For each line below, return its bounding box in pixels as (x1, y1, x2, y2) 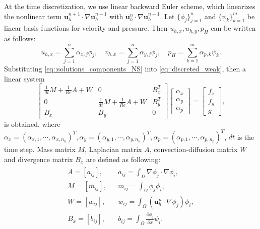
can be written (211, 23, 256, 33)
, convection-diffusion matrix (149, 144, 238, 155)
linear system (4, 73, 45, 84)
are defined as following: (86, 154, 161, 164)
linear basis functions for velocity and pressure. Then (4, 23, 168, 33)
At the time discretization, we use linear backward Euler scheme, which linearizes (4, 1, 255, 11)
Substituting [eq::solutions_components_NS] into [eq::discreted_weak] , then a (4, 63, 246, 73)
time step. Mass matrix (4, 144, 76, 155)
